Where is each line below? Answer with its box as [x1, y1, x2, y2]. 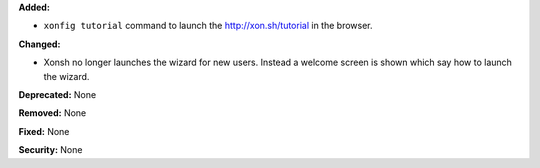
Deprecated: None [18, 88, 97, 100]
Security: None [18, 144, 83, 156]
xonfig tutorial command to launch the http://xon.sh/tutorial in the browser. [43, 20, 373, 32]
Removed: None [18, 107, 87, 119]
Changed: [18, 38, 61, 50]
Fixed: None [18, 125, 70, 137]
